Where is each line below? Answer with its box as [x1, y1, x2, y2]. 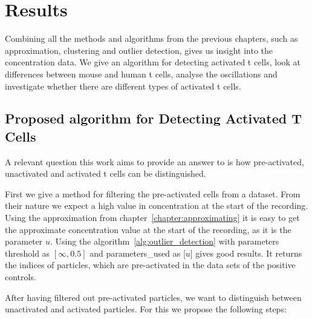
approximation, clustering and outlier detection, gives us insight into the [5, 44, 273, 56]
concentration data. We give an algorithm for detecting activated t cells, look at [5, 56, 301, 68]
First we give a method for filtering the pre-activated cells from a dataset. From [5, 187, 301, 200]
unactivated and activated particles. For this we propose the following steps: [5, 303, 287, 315]
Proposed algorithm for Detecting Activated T [5, 109, 302, 128]
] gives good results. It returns [190, 246, 302, 259]
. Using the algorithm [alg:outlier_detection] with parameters [50, 235, 279, 248]
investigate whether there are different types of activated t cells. [5, 79, 241, 92]
